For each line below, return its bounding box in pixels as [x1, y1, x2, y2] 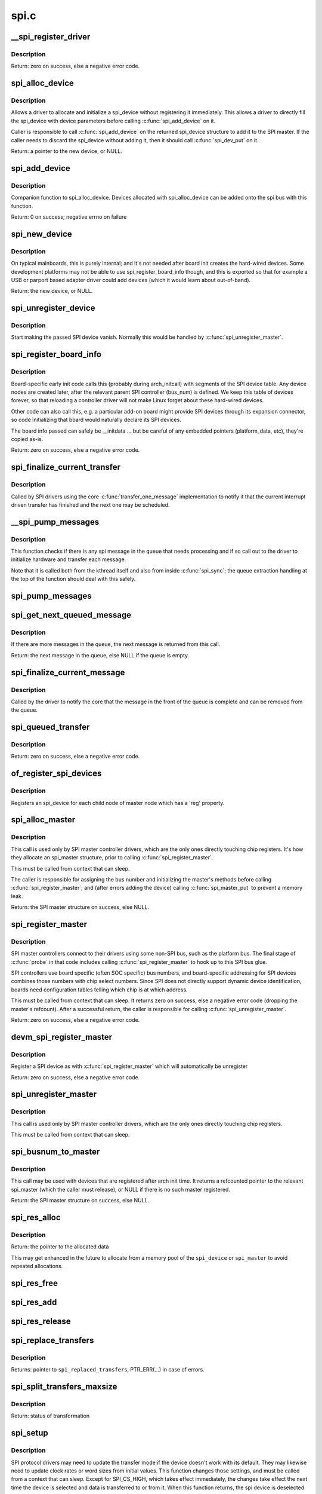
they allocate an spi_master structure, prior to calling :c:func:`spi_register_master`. [11, 854, 213, 861]
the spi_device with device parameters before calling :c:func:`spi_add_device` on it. [11, 117, 216, 124]
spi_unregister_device [11, 303, 95, 313]
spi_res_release [11, 1316, 71, 1326]
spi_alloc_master [11, 815, 76, 825]
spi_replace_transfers [11, 1335, 94, 1345]
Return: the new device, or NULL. [11, 287, 93, 295]
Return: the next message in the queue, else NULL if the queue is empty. [11, 651, 190, 659]
